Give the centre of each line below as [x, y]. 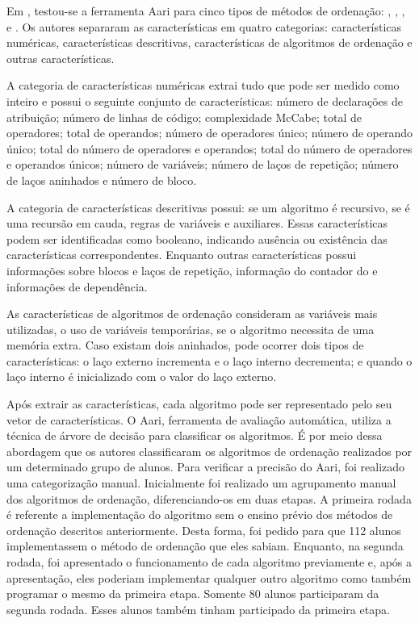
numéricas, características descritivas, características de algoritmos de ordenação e [209, 42]
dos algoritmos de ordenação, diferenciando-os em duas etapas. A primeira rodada [209, 498]
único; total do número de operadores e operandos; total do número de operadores [209, 148]
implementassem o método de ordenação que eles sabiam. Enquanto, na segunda [205, 546]
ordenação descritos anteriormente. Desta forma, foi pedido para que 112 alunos [204, 530]
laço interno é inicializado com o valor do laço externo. [142, 376]
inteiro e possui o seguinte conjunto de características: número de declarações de [205, 100]
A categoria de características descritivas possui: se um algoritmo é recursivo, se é [208, 207]
